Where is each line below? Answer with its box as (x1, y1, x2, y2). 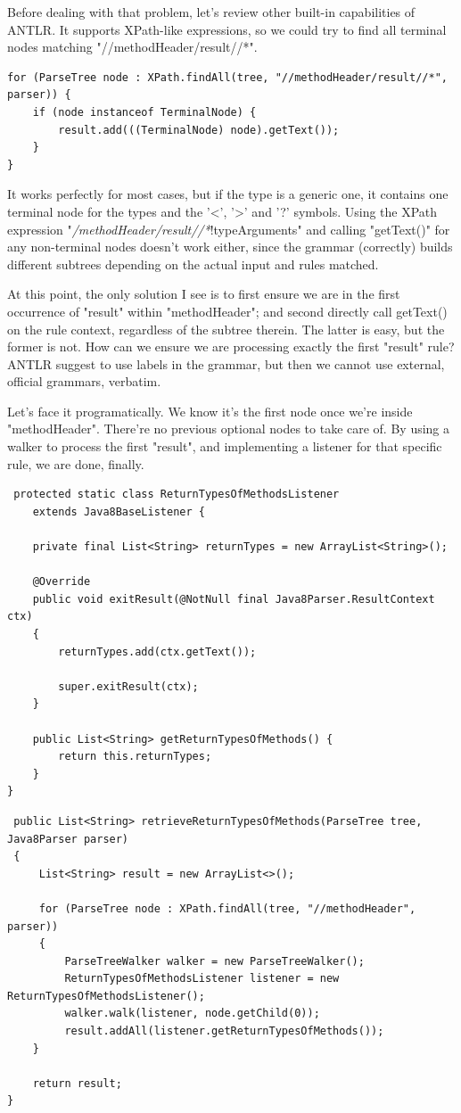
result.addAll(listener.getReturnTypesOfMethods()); (64, 1025, 384, 1038)
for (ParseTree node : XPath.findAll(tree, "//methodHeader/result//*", (7, 70, 448, 84)
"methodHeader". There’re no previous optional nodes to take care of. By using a (7, 419, 450, 438)
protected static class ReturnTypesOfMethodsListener (13, 488, 340, 501)
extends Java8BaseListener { (32, 505, 205, 518)
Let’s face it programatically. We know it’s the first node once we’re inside (7, 401, 413, 420)
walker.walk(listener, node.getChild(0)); (64, 1007, 320, 1020)
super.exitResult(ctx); (58, 680, 199, 693)
